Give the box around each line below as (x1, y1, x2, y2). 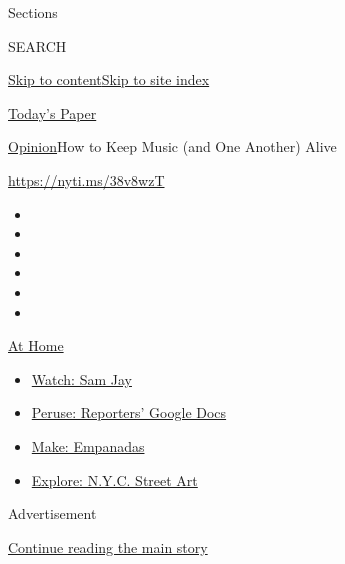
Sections (8, 2, 58, 22)
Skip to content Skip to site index (8, 69, 210, 90)
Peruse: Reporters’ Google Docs (31, 402, 227, 423)
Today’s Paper (8, 102, 97, 123)
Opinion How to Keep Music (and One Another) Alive (8, 136, 337, 157)
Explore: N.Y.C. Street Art (31, 469, 198, 490)
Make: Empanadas (31, 435, 145, 456)
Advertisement (8, 503, 97, 524)
